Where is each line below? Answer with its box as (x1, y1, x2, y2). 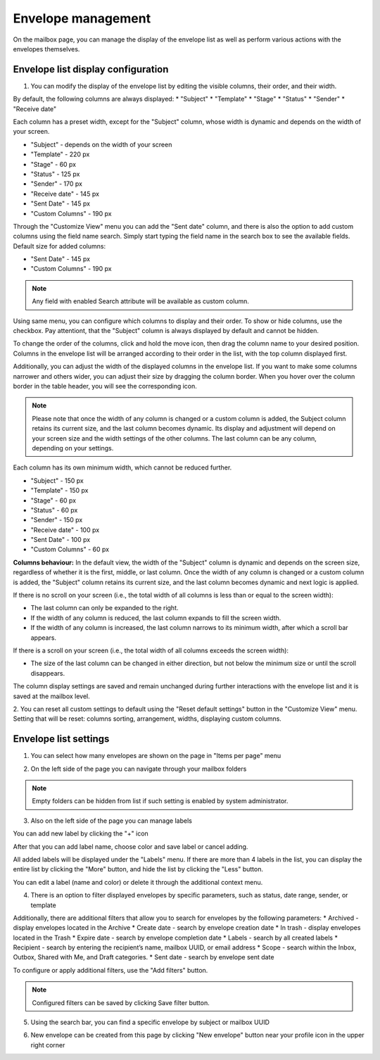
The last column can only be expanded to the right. (30, 604, 179, 612)
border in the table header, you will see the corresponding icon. (13, 382, 197, 390)
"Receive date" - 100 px (30, 525, 100, 534)
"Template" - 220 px (30, 150, 90, 158)
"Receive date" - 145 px (30, 189, 100, 198)
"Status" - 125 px (30, 170, 80, 178)
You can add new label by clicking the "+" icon (13, 829, 149, 838)
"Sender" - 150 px (30, 516, 83, 524)
